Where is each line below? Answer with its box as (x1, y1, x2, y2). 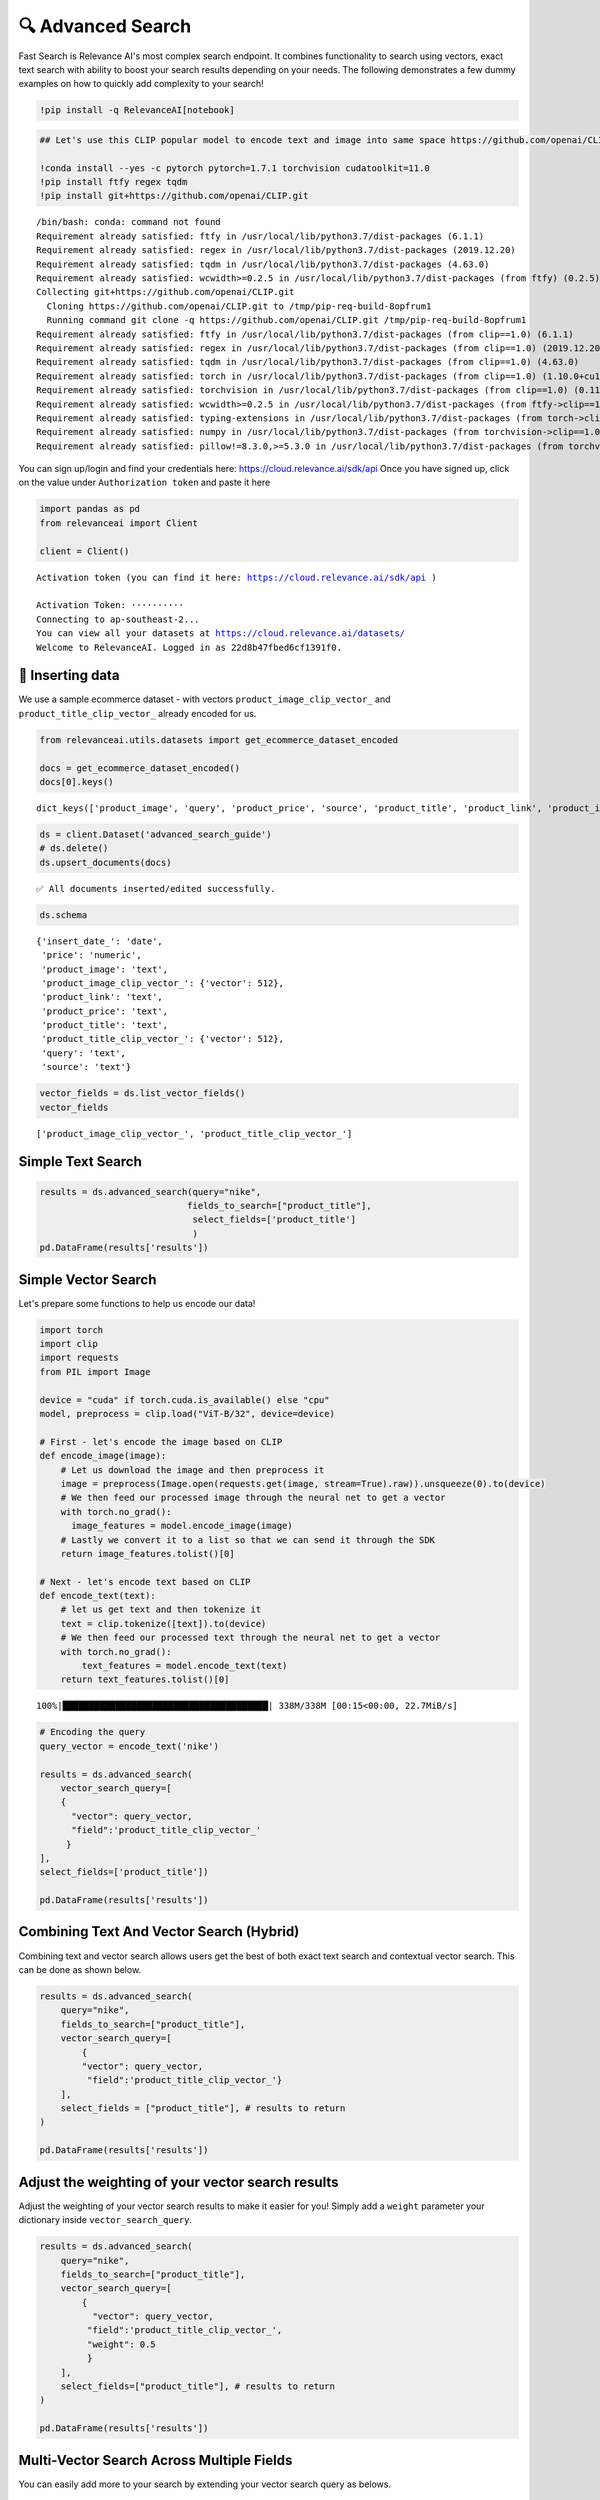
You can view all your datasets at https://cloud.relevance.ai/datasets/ (36, 628, 406, 639)
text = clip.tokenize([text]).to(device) (60, 1618, 267, 1629)
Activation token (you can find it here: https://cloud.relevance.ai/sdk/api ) (36, 571, 437, 583)
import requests (39, 1352, 120, 1364)
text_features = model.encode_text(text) (81, 1660, 288, 1672)
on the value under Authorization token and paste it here (18, 476, 271, 489)
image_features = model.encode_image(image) (71, 1520, 294, 1532)
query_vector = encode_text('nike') (39, 1740, 220, 1752)
